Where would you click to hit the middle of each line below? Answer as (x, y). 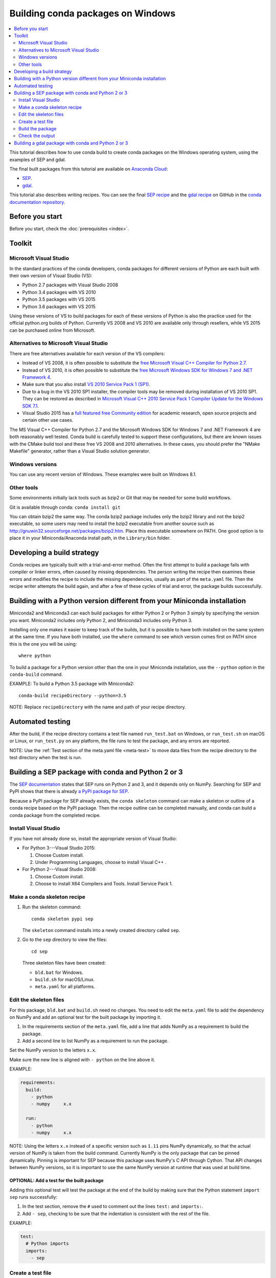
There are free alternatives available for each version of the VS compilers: (87, 353)
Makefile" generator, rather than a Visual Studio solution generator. (80, 451)
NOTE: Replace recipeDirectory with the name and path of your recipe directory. (98, 707)
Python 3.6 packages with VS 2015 (59, 306)
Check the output (37, 136)
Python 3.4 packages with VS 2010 (59, 292)
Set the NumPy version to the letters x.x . (53, 1050)
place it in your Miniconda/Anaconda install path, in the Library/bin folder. (90, 538)
